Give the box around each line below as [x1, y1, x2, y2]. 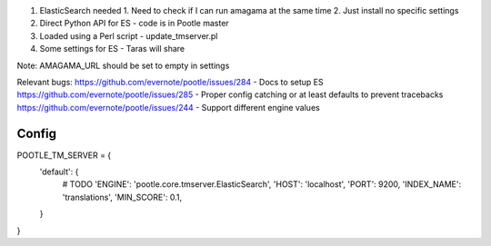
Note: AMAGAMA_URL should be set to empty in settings [16, 60, 230, 71]
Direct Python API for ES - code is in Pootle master [39, 18, 229, 29]
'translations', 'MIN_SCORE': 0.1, [62, 192, 182, 202]
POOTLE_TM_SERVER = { [16, 150, 112, 161]
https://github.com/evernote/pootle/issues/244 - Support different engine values [16, 102, 320, 113]
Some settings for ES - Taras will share [39, 44, 185, 54]
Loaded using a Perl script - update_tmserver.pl [39, 30, 218, 41]
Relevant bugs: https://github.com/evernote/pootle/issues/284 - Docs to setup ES [16, 76, 324, 87]
